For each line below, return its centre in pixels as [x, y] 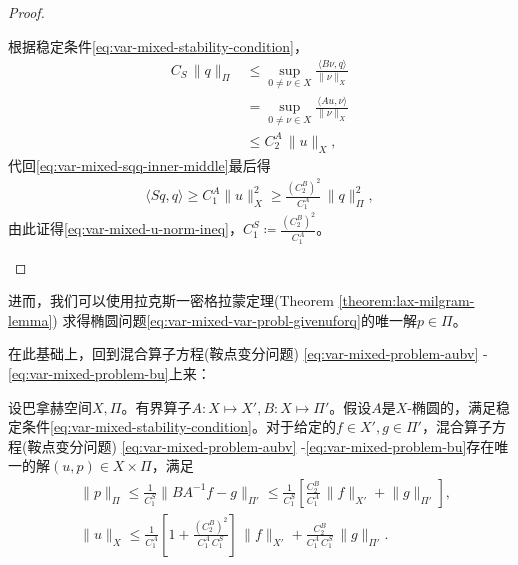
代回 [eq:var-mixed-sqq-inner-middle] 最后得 [139, 164]
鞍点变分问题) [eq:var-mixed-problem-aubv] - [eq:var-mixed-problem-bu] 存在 [261, 445]
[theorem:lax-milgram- [406, 300]
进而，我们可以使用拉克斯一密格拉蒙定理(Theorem [171, 300]
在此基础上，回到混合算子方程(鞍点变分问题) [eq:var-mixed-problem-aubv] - [248, 353]
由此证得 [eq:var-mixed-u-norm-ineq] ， [125, 228]
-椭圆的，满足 [452, 406]
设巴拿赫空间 [50, 406]
